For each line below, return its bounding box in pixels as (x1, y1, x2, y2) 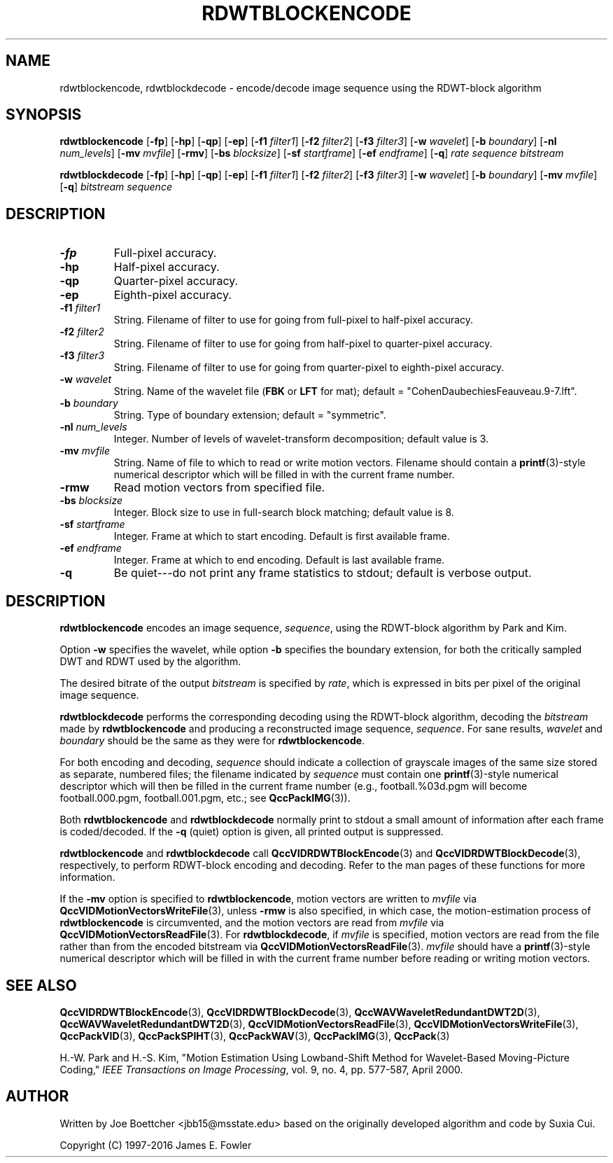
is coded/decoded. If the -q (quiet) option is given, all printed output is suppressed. (59, 826, 444, 838)
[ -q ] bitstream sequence (59, 181, 172, 193)
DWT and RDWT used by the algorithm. (59, 655, 241, 668)
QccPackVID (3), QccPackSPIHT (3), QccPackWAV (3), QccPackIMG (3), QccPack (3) (59, 1029, 450, 1042)
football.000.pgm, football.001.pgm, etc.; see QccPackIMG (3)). (59, 792, 351, 805)
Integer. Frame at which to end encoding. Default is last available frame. (113, 554, 445, 566)
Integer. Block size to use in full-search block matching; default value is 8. (113, 506, 454, 519)
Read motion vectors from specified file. (113, 480, 325, 495)
